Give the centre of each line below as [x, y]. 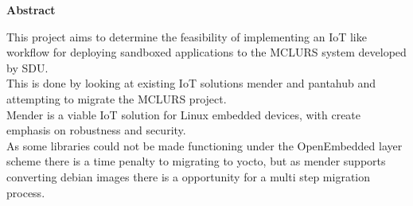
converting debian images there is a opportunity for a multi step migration [189, 176]
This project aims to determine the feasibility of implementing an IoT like [187, 36]
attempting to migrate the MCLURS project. [117, 98]
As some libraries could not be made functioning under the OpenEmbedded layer [205, 145]
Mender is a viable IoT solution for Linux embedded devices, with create [184, 114]
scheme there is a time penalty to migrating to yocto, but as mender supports [196, 161]
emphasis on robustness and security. [96, 130]
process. [26, 192]
